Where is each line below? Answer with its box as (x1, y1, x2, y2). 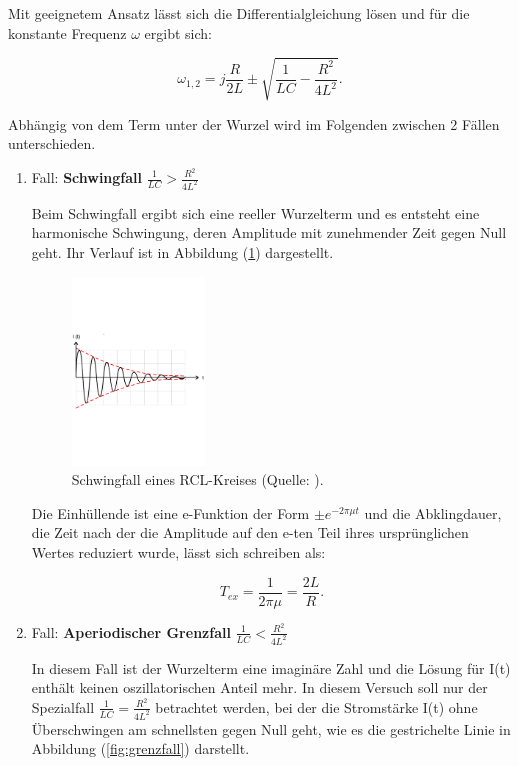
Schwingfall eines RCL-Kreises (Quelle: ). (71, 469, 324, 490)
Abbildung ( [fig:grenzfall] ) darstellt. (31, 738, 250, 759)
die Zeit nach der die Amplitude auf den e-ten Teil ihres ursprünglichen (31, 522, 469, 543)
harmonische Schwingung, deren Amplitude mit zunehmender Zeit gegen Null (31, 222, 507, 243)
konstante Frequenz (8, 22, 127, 43)
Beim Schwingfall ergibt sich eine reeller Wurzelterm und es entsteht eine (31, 202, 480, 223)
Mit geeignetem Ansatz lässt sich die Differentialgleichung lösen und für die (8, 3, 470, 23)
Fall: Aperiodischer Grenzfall (31, 621, 231, 642)
